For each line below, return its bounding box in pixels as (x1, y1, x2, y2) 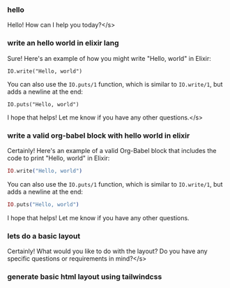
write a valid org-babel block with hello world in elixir (7, 131, 190, 141)
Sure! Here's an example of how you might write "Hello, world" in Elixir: (7, 54, 211, 62)
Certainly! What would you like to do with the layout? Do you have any (7, 247, 208, 255)
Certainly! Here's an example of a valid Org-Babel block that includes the (7, 146, 217, 154)
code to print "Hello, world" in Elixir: (7, 154, 110, 162)
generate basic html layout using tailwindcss (7, 271, 162, 281)
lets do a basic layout (7, 231, 81, 240)
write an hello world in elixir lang (7, 38, 120, 48)
